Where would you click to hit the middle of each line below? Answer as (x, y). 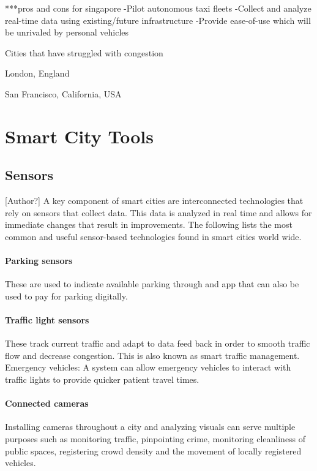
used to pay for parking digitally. (66, 296)
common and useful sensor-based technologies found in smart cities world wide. (153, 236)
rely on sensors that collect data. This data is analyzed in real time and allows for (158, 212)
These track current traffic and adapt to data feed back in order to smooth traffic (158, 343)
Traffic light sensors (47, 320)
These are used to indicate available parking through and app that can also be (152, 284)
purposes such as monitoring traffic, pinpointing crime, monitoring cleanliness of (155, 439)
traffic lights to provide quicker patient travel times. (102, 379)
